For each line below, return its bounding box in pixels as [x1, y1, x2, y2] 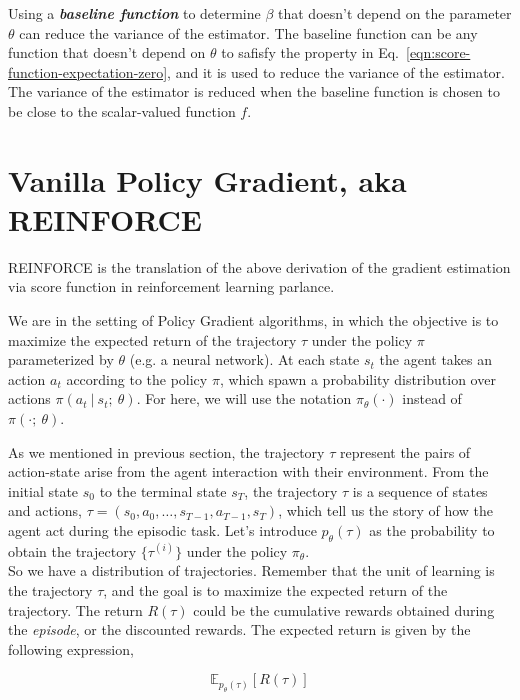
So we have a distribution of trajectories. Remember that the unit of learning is [8, 560, 495, 581]
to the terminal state [99, 480, 227, 501]
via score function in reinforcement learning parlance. [8, 276, 335, 297]
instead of [402, 388, 462, 409]
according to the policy [66, 368, 208, 389]
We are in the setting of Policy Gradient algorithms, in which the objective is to [8, 310, 499, 331]
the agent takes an [379, 349, 493, 370]
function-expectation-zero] [8, 61, 168, 82]
